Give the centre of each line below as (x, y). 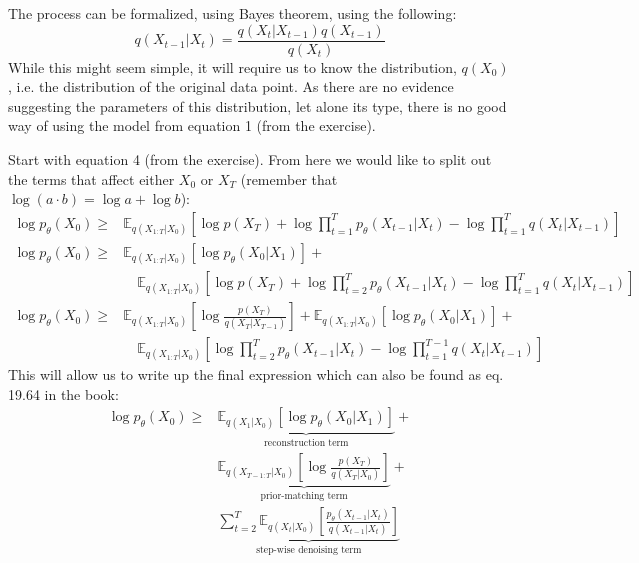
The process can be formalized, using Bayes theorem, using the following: (232, 13)
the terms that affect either (91, 178)
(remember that (289, 178)
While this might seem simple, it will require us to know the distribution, (232, 66)
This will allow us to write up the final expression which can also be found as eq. (256, 374)
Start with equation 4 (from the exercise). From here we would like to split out (250, 159)
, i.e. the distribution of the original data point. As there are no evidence (231, 86)
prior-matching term (304, 495)
